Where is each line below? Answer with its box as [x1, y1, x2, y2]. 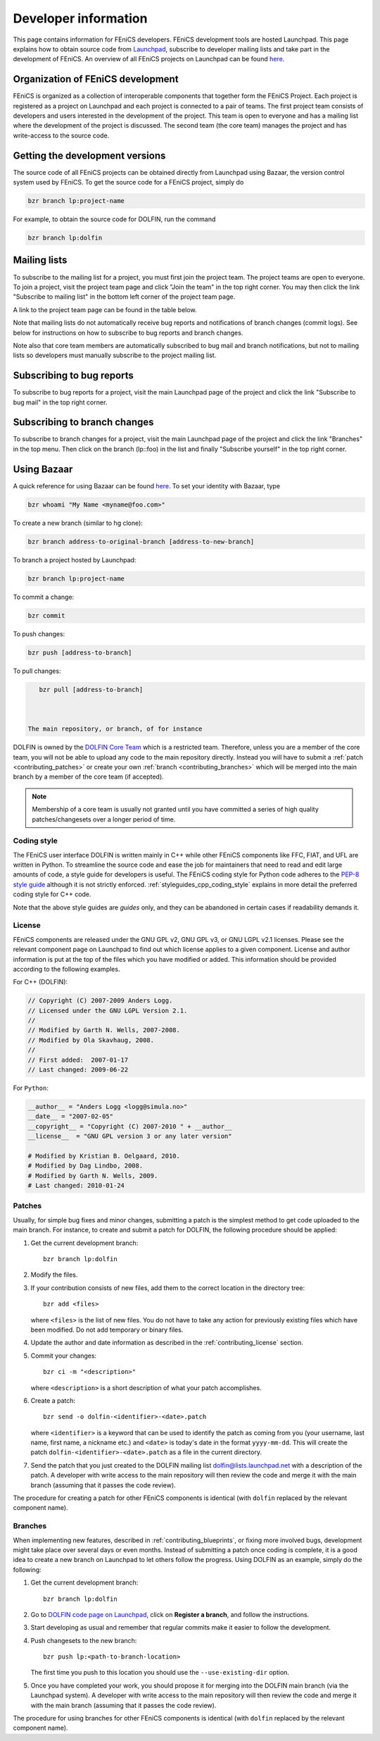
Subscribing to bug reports [13, 370, 134, 382]
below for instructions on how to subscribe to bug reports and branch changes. [13, 328, 243, 337]
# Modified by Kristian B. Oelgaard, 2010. [27, 1152, 181, 1160]
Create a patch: [30, 1396, 76, 1405]
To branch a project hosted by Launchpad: [13, 555, 137, 564]
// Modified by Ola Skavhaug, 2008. [27, 1036, 155, 1044]
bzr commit [27, 612, 65, 619]
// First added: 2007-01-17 [27, 1055, 129, 1064]
